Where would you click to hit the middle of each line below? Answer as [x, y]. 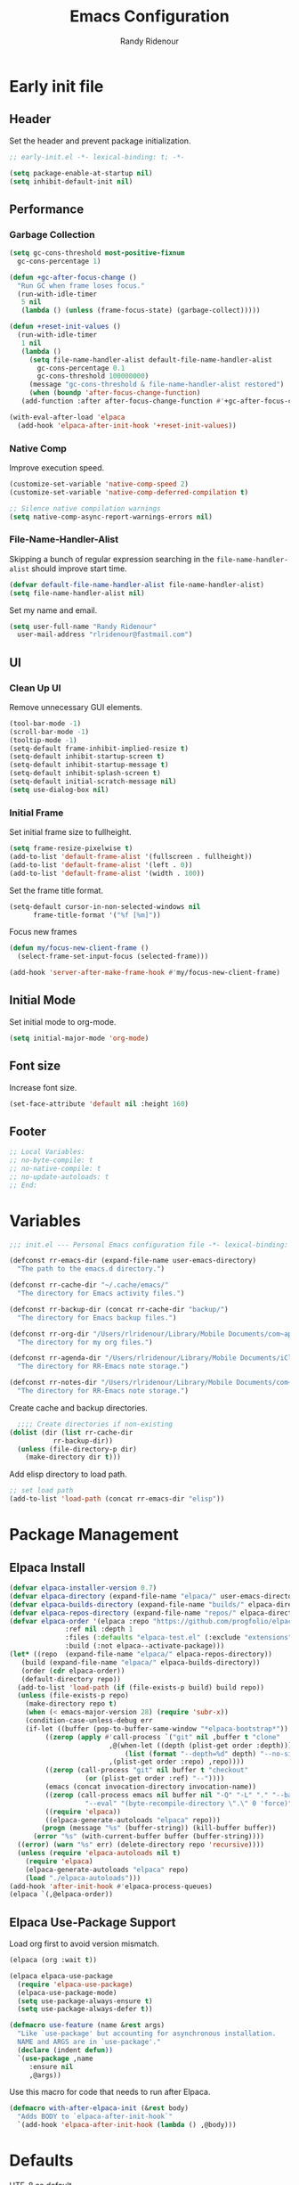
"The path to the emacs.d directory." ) [91, 1269]
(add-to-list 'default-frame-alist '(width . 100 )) [107, 873]
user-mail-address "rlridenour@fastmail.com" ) [105, 634]
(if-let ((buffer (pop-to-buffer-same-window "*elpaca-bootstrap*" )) [157, 1729]
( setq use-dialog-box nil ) [59, 790]
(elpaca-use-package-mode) [67, 1993]
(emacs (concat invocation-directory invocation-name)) [150, 1787]
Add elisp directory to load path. [68, 1474]
